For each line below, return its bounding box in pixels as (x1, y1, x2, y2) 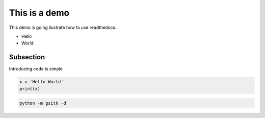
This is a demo (9, 7, 70, 18)
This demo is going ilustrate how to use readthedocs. (9, 24, 117, 30)
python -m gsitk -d (19, 100, 66, 106)
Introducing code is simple (9, 66, 63, 72)
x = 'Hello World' (19, 79, 64, 85)
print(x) (19, 86, 41, 92)
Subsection (9, 53, 45, 61)
